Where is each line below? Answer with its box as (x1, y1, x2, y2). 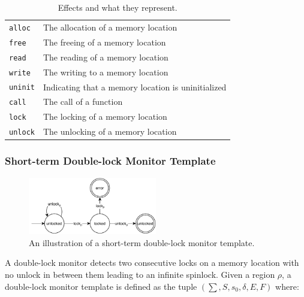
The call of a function (43, 95, 123, 108)
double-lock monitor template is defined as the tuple (5, 280, 197, 292)
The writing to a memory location (43, 65, 168, 78)
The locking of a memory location (43, 110, 167, 123)
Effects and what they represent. (58, 1, 177, 13)
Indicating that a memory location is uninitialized (43, 80, 227, 93)
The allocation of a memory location (43, 20, 177, 33)
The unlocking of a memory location (43, 125, 177, 138)
